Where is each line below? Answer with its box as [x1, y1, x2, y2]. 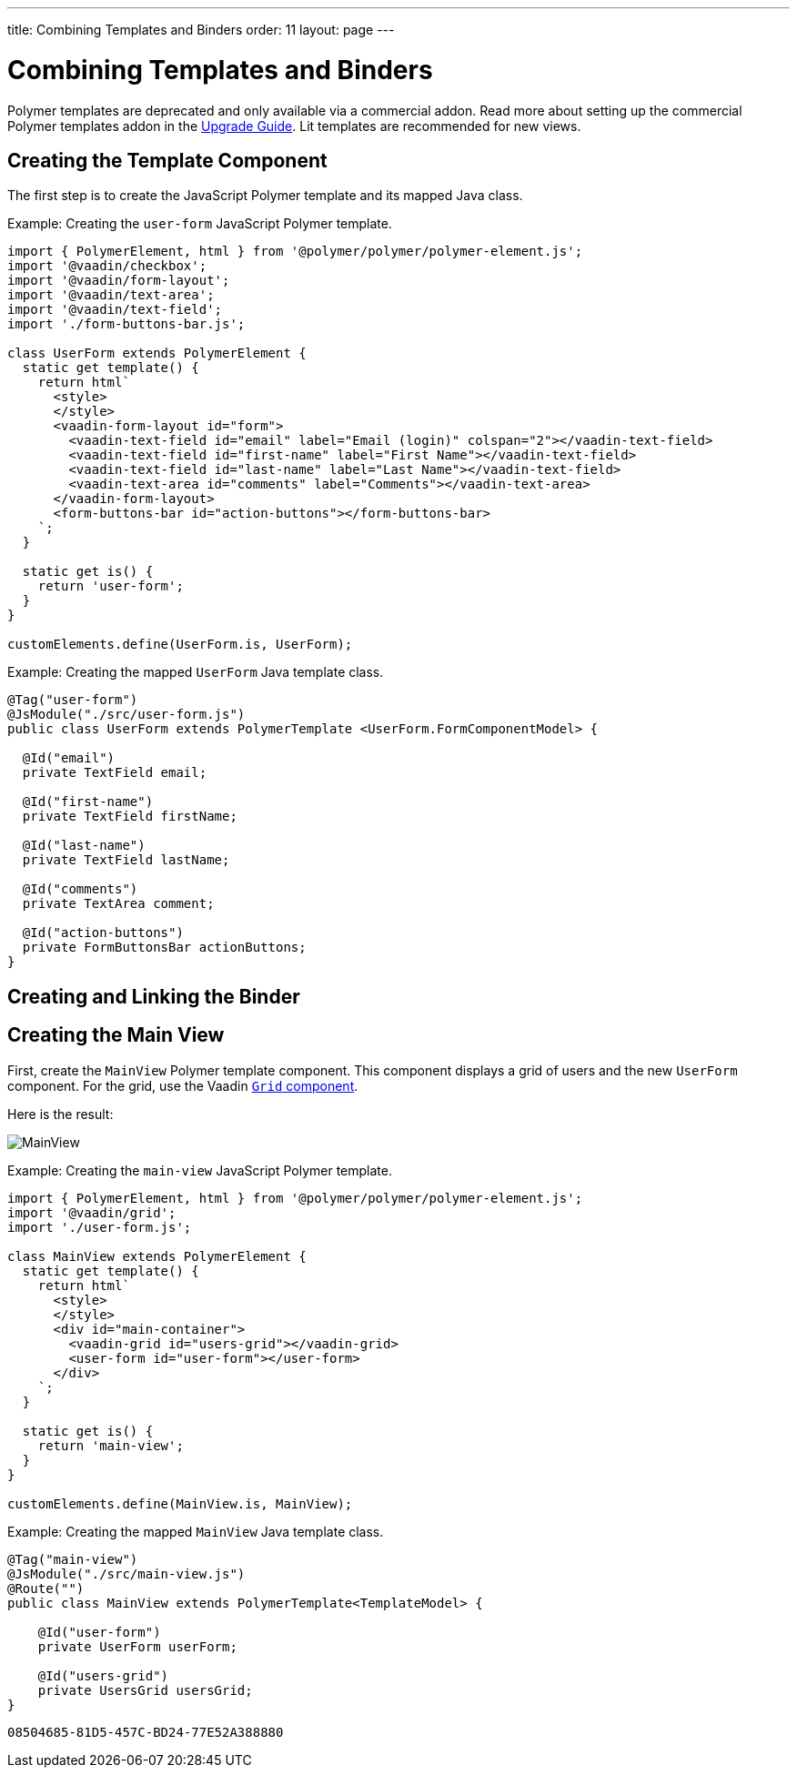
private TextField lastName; [22, 852, 230, 868]
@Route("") [7, 1580, 85, 1596]
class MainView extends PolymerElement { [7, 1248, 307, 1264]
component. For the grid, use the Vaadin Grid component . [7, 1077, 358, 1094]
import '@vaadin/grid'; [7, 1205, 177, 1220]
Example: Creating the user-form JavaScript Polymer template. [7, 216, 392, 232]
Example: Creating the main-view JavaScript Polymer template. [7, 1162, 392, 1178]
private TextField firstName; [22, 809, 237, 824]
